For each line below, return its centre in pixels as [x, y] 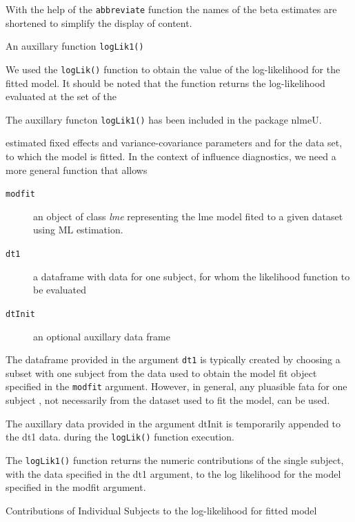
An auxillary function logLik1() [75, 46]
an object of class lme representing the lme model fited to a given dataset [188, 216]
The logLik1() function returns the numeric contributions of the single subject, [175, 460]
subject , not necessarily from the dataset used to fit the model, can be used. [168, 400]
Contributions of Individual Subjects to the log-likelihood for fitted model [161, 510]
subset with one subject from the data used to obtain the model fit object [161, 373]
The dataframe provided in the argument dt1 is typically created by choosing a [173, 359]
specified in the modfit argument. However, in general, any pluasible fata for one [176, 386]
